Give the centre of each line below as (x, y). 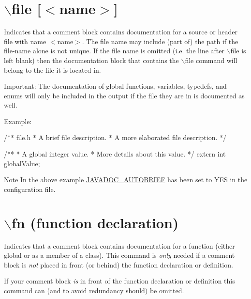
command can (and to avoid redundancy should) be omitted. (94, 290)
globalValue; (22, 163)
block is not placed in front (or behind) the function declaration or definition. (118, 264)
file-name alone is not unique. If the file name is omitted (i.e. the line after (114, 51)
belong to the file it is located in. (52, 70)
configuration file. (30, 189)
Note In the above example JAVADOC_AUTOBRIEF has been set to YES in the (126, 180)
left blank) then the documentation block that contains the (91, 60)
